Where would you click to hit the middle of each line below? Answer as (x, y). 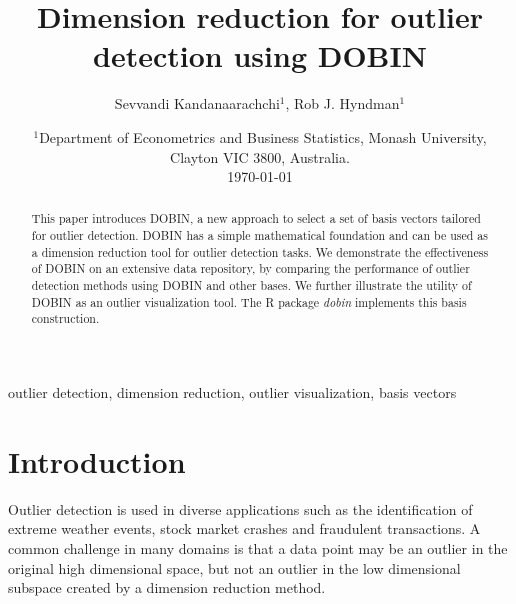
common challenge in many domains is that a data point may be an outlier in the (258, 547)
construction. (65, 318)
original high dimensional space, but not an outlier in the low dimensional (234, 567)
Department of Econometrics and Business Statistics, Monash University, (263, 136)
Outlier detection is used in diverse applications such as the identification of (240, 508)
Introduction (97, 460)
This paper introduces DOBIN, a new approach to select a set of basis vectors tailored (256, 218)
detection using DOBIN (260, 55)
